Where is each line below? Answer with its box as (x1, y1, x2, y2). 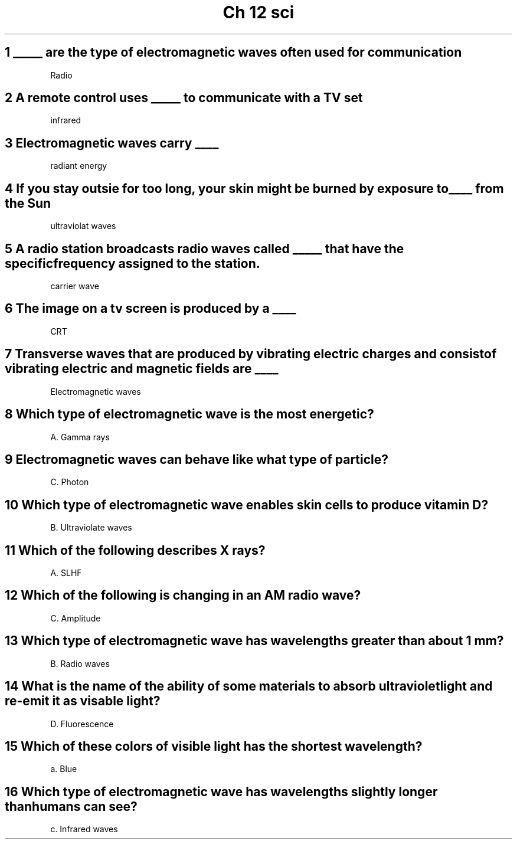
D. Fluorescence (50, 718, 114, 729)
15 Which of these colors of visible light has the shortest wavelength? (5, 738, 423, 754)
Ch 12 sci (222, 2, 295, 22)
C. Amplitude (50, 613, 101, 623)
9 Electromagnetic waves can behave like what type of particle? (5, 452, 389, 467)
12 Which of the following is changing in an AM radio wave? (5, 588, 361, 603)
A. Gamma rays (50, 431, 110, 442)
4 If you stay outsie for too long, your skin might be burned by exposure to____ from (5, 181, 504, 196)
